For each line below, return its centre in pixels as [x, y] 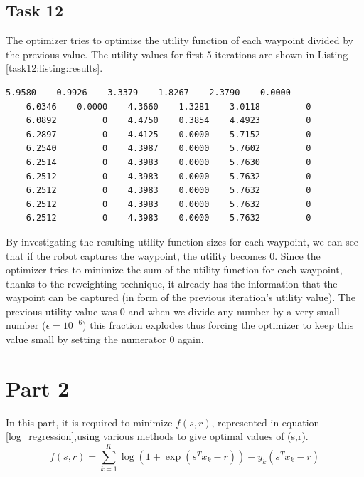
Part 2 [38, 388]
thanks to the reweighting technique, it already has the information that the [172, 283]
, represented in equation [266, 422]
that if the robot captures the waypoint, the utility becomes [136, 255]
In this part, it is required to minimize [89, 422]
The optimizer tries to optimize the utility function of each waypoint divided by [180, 40]
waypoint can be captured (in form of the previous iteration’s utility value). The [181, 297]
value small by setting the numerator [86, 339]
